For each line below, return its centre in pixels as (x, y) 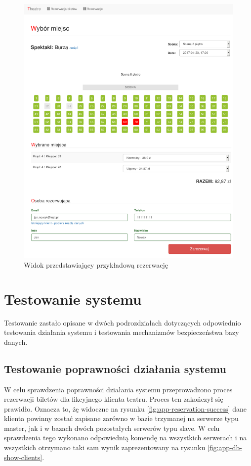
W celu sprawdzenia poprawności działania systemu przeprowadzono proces (118, 389)
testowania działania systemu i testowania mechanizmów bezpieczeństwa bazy (122, 332)
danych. (16, 342)
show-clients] (23, 457)
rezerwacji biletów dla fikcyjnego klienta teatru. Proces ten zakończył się (114, 399)
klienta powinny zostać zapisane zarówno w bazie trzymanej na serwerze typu (121, 418)
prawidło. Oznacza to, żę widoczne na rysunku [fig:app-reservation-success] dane (125, 408)
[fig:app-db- (225, 447)
